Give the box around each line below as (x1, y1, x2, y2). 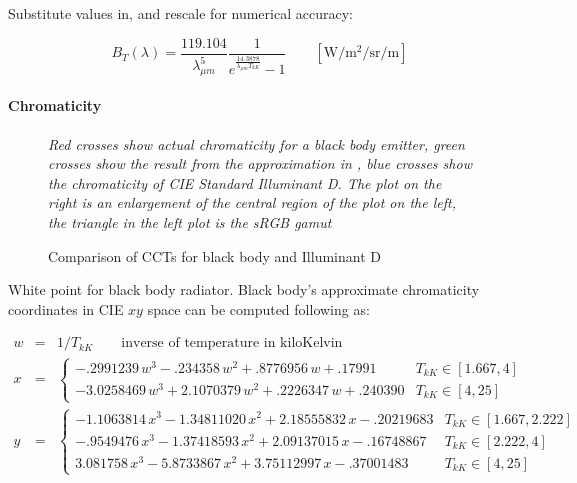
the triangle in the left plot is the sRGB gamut (48, 211, 332, 232)
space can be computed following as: (147, 298, 370, 319)
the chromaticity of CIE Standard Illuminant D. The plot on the (48, 172, 442, 193)
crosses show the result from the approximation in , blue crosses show (48, 153, 472, 174)
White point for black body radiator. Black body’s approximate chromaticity (8, 279, 480, 300)
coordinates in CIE (8, 298, 124, 319)
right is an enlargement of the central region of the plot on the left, (48, 192, 456, 213)
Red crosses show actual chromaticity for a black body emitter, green (48, 133, 465, 154)
